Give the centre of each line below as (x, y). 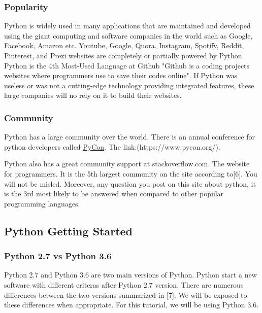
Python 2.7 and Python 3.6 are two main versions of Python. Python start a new (130, 275)
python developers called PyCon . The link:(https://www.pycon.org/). (112, 146)
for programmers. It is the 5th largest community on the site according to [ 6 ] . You (131, 173)
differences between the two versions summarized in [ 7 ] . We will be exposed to (126, 294)
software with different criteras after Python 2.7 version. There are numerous (124, 284)
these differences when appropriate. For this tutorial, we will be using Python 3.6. (132, 305)
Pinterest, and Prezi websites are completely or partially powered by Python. (124, 55)
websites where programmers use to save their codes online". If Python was (121, 75)
